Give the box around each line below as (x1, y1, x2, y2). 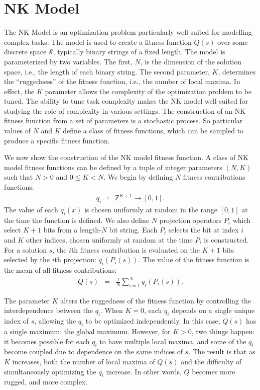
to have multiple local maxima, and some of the (99, 336, 246, 346)
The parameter (4, 295, 50, 305)
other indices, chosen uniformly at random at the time (26, 234, 193, 245)
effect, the (4, 86, 35, 96)
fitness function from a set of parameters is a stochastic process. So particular (4, 115, 243, 126)
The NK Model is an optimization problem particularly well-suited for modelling (4, 27, 252, 37)
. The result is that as (188, 346, 255, 357)
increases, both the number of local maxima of (12, 356, 155, 367)
